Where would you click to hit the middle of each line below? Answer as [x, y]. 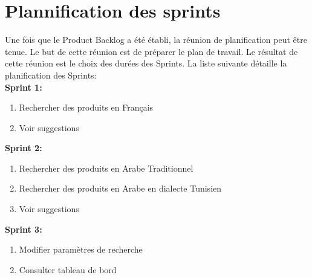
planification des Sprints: [51, 75]
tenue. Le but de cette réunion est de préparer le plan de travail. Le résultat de [151, 51]
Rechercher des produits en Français [86, 107]
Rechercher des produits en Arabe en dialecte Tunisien [120, 188]
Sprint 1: [24, 87]
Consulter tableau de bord [68, 269]
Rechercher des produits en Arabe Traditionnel [106, 168]
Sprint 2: [24, 148]
